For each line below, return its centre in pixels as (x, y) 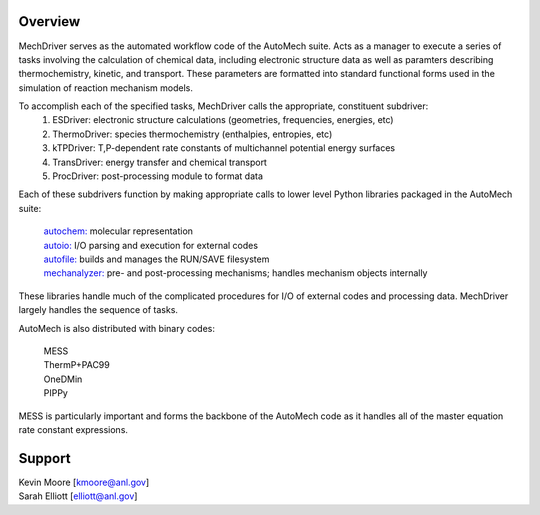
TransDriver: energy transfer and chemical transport (159, 162)
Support (44, 458)
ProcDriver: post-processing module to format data (158, 176)
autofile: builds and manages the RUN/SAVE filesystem (156, 259)
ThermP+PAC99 (76, 365)
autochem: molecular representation (118, 231)
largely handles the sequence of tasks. (98, 310)
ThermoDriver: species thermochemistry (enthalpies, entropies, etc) (192, 134)
